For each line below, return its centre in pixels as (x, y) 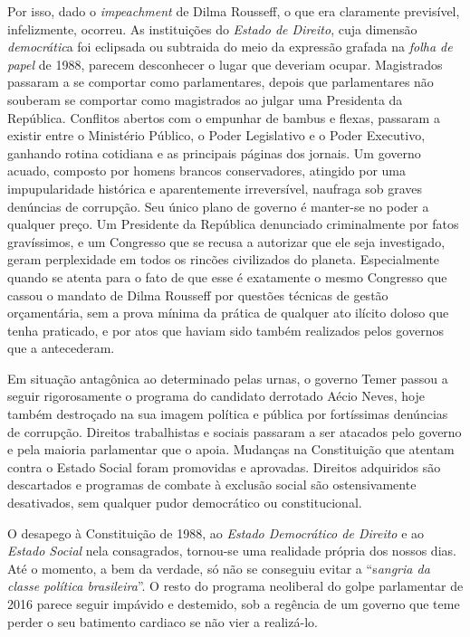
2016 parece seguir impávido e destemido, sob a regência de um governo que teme (234, 604)
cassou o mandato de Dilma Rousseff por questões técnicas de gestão (198, 295)
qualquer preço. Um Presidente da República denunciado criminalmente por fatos (233, 224)
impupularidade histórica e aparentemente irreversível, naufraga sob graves (215, 188)
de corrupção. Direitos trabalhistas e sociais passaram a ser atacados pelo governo (235, 431)
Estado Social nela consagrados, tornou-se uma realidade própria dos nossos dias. (232, 551)
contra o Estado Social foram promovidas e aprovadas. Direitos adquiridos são (224, 466)
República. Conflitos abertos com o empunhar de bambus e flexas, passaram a (224, 117)
